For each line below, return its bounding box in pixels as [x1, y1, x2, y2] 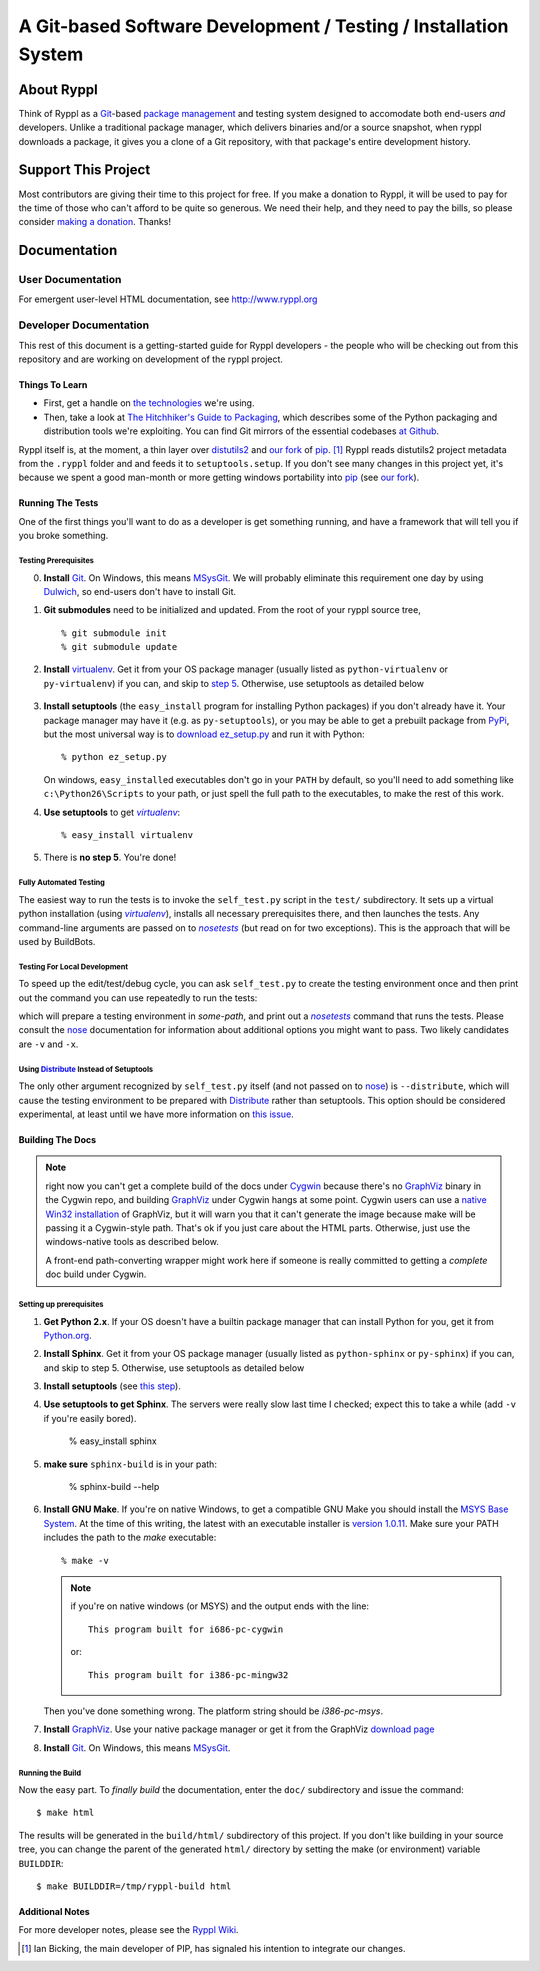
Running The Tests [18, 497, 99, 509]
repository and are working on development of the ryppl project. [18, 353, 284, 365]
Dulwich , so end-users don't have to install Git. [43, 585, 237, 597]
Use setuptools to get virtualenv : [43, 806, 181, 818]
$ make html [36, 1807, 95, 1819]
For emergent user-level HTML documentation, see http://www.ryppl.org [18, 293, 318, 305]
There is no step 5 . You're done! [43, 851, 177, 864]
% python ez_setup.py [61, 751, 167, 763]
